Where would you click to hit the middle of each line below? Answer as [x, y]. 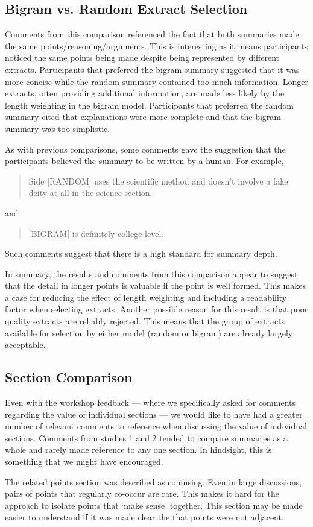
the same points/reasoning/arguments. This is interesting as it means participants [156, 46]
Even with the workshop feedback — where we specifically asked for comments [150, 402]
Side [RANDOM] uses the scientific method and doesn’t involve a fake [158, 181]
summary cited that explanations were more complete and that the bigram [143, 117]
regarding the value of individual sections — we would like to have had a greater [154, 414]
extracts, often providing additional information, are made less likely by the [145, 93]
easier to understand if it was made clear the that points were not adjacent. [144, 517]
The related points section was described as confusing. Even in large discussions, [153, 481]
